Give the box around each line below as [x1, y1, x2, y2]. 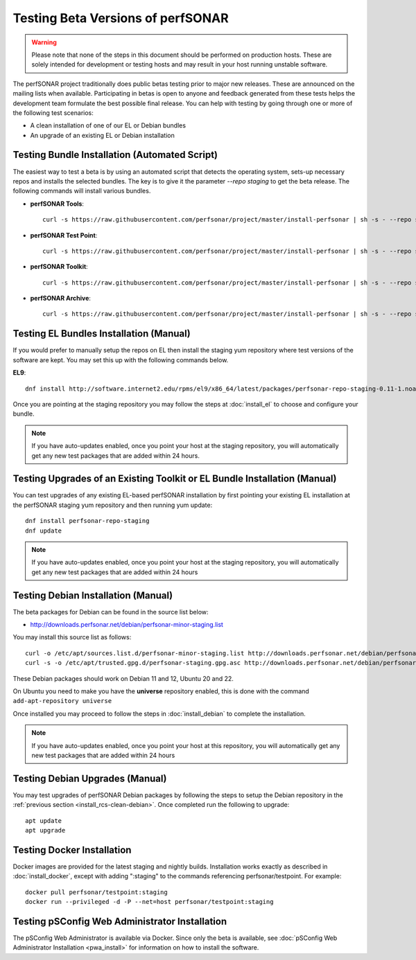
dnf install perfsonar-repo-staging [25, 517, 150, 525]
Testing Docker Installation [12, 844, 132, 855]
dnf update [25, 526, 62, 535]
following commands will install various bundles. [12, 187, 151, 195]
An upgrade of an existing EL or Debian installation [30, 131, 175, 139]
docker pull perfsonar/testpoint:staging [25, 888, 168, 896]
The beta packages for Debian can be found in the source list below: [12, 607, 209, 616]
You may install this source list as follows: [12, 633, 132, 641]
